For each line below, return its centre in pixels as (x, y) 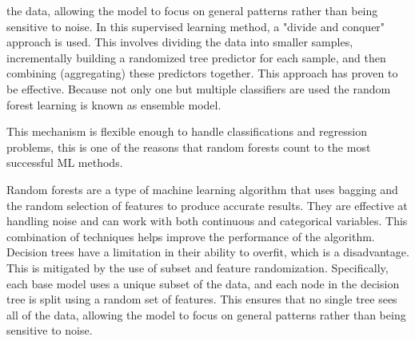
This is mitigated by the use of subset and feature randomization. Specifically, (198, 267)
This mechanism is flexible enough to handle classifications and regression (187, 131)
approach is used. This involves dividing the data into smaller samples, (180, 42)
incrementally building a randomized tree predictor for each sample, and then (196, 57)
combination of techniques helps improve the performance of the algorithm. (191, 236)
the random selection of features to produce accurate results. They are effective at (207, 205)
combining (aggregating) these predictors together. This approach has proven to (202, 73)
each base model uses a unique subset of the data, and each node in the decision (203, 283)
